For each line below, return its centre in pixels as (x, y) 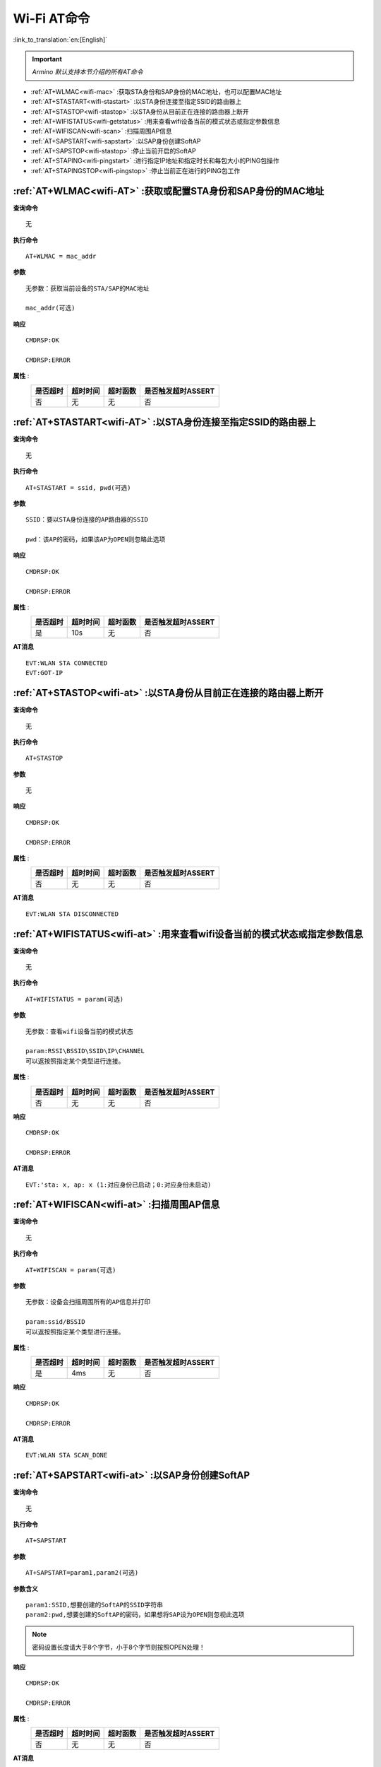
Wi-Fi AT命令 (52, 18)
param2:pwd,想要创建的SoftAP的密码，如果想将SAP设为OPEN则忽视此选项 (135, 1615)
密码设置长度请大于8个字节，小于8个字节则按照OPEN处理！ (119, 1648)
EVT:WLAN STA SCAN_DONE (67, 1455)
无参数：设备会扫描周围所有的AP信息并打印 (88, 1302)
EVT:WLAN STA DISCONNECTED (72, 914)
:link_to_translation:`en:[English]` (60, 40)
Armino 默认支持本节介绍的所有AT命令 (87, 72)
